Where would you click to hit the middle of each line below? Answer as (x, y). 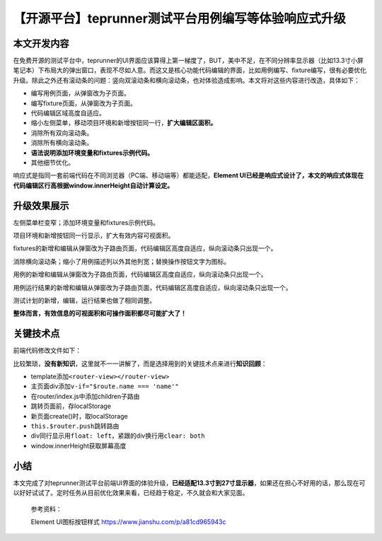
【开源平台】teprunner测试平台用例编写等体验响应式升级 (180, 18)
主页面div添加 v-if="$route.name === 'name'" (105, 386)
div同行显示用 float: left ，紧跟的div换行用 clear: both (118, 436)
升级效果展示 (41, 205)
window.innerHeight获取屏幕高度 (79, 446)
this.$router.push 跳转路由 (75, 426)
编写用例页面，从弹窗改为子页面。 (80, 93)
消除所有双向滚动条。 (62, 133)
